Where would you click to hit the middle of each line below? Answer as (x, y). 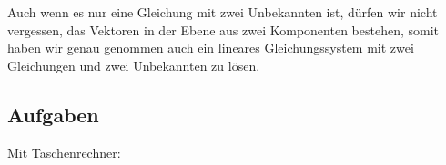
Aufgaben (53, 114)
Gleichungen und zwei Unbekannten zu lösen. (134, 65)
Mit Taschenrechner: (64, 152)
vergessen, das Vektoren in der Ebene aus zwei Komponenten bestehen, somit (223, 29)
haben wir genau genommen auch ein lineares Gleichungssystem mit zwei (211, 48)
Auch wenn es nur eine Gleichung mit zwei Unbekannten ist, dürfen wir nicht (223, 12)
